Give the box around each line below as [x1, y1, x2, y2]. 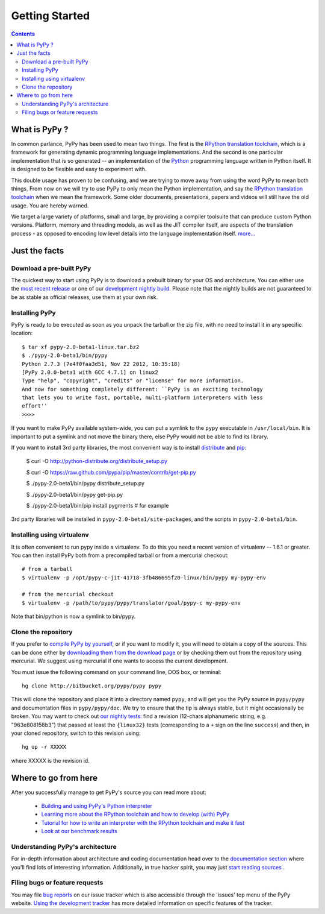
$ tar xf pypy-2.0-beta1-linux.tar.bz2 [22, 344, 140, 350]
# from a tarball [22, 566, 73, 573]
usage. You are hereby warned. [11, 202, 89, 209]
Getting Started [11, 9, 90, 22]
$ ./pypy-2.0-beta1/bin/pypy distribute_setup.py [26, 480, 144, 487]
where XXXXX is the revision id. [11, 757, 90, 764]
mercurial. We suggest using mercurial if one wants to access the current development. [11, 657, 229, 664]
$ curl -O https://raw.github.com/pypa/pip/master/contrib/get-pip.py [26, 468, 196, 476]
